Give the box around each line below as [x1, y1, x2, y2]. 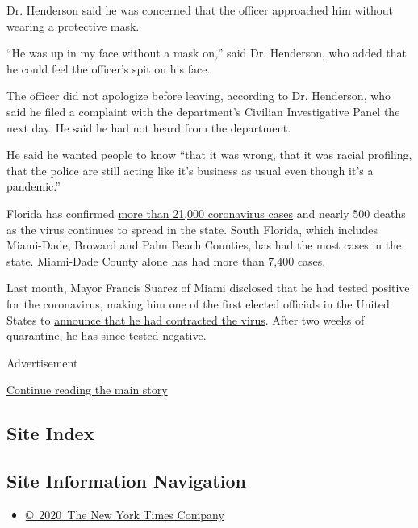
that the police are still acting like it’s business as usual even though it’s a [6, 161, 374, 178]
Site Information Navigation [6, 468, 246, 493]
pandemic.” [6, 178, 61, 195]
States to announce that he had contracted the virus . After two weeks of [6, 311, 365, 328]
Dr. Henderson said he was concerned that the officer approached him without [6, 2, 393, 18]
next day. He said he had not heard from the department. [6, 119, 291, 136]
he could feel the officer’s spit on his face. [6, 60, 211, 77]
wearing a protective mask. [6, 17, 140, 34]
